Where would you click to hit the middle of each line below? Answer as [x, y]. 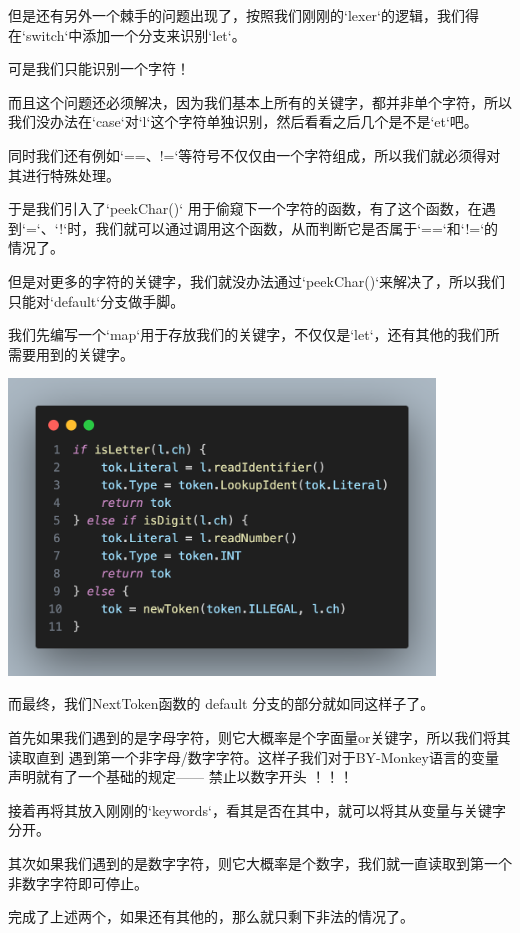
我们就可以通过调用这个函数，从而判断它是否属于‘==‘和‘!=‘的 [297, 227]
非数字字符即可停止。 [78, 882]
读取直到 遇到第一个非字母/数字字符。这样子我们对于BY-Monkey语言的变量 [253, 756]
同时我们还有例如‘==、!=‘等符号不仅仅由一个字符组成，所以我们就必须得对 [254, 154]
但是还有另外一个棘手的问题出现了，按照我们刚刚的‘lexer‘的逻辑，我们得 [243, 15]
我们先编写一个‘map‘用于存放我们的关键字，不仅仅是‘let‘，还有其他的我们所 [254, 334]
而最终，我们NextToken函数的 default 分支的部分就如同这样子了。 [221, 703]
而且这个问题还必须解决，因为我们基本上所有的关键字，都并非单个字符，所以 [260, 101]
